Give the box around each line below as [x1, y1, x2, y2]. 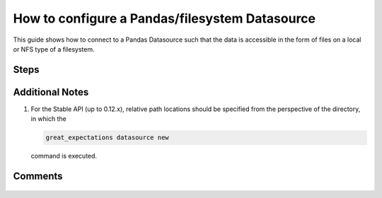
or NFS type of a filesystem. [13, 45, 95, 53]
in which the [30, 115, 66, 123]
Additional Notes [13, 86, 89, 98]
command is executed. [30, 152, 98, 161]
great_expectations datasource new [45, 134, 169, 141]
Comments [13, 170, 63, 182]
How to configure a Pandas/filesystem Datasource [13, 11, 316, 26]
